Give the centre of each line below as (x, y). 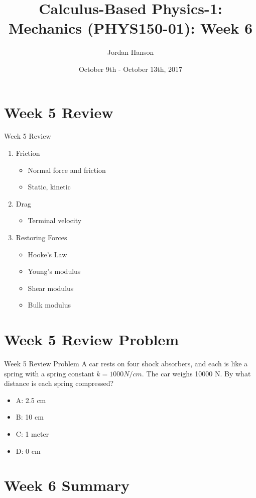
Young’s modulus (54, 271)
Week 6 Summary (67, 485)
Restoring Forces (41, 237)
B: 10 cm (30, 417)
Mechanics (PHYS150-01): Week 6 (131, 28)
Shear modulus (51, 288)
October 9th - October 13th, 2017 (131, 69)
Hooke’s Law (47, 254)
